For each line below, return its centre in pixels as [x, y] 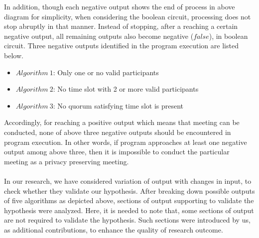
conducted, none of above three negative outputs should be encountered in [118, 132]
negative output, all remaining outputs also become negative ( [99, 36]
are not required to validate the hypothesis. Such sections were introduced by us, [127, 220]
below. [14, 55]
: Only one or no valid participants [106, 72]
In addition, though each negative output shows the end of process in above [120, 6]
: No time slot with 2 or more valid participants [126, 89]
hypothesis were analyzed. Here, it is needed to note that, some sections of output [129, 210]
